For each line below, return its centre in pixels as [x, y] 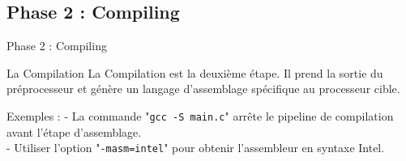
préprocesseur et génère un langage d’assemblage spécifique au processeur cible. [203, 89]
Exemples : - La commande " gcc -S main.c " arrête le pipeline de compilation [200, 115]
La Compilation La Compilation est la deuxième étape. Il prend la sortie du [195, 72]
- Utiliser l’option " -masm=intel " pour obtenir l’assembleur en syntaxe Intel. [196, 148]
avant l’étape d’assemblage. [74, 131]
